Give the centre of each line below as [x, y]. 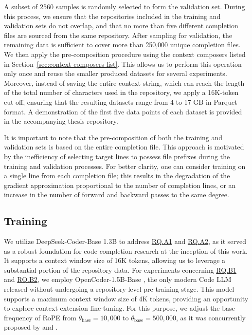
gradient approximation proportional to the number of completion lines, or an [120, 185]
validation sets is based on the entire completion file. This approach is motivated [124, 147]
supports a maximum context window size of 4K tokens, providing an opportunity [126, 298]
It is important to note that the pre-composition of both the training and [113, 137]
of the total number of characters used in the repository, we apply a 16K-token [121, 92]
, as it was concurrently [211, 317]
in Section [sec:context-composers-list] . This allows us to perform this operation [123, 64]
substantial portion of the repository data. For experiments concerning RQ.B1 [120, 270]
